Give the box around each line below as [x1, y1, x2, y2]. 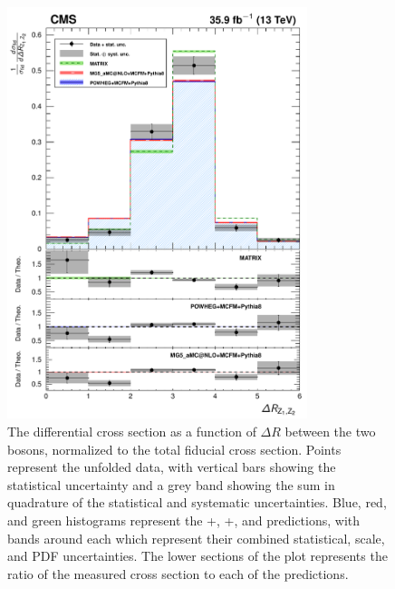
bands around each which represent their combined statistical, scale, [7, 528, 385, 547]
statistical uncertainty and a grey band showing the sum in [7, 475, 335, 494]
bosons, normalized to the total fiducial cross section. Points [7, 439, 342, 458]
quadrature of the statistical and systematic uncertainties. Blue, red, [7, 493, 387, 512]
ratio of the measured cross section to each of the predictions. [7, 564, 349, 583]
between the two [284, 421, 376, 440]
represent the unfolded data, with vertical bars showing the [7, 457, 336, 476]
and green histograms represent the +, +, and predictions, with [7, 510, 361, 529]
